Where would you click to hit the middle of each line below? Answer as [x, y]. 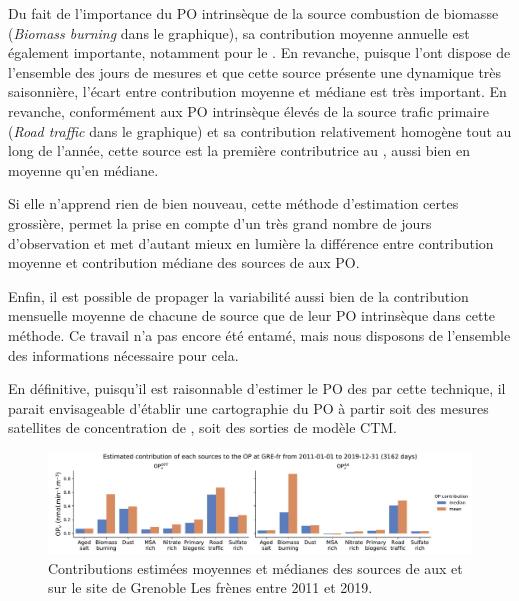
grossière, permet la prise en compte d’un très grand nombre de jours [220, 222]
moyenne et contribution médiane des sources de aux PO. [184, 262]
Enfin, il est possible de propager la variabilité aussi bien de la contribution [238, 295]
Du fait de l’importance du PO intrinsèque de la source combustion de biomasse [253, 13]
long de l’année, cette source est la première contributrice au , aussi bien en [239, 150]
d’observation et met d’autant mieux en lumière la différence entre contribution [251, 242]
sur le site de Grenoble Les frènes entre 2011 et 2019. [210, 587]
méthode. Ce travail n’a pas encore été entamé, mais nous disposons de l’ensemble [259, 334]
